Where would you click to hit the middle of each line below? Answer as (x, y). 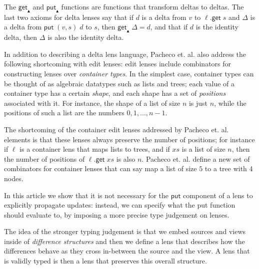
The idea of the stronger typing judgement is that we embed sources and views (125, 231)
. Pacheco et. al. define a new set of (196, 158)
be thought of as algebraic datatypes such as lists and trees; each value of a (119, 83)
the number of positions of (44, 158)
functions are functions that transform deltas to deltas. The (152, 6)
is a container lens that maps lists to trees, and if (95, 149)
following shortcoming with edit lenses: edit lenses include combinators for (118, 64)
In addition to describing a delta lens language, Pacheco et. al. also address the (125, 54)
